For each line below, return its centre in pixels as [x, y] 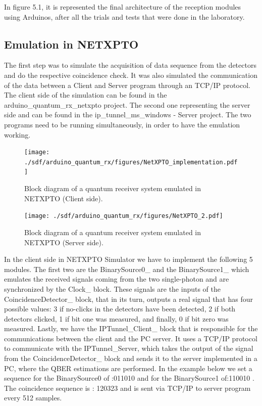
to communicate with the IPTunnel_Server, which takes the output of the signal [129, 348]
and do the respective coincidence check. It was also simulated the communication [131, 75]
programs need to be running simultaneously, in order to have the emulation [122, 124]
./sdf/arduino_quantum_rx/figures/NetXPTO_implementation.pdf [131, 162]
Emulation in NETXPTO [71, 44]
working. [17, 134]
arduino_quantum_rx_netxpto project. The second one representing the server [127, 104]
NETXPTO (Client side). [64, 198]
